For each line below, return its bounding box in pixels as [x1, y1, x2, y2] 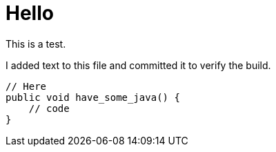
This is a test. [6, 37, 66, 50]
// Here [6, 80, 47, 92]
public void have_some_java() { [6, 91, 180, 103]
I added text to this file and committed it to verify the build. [6, 59, 271, 71]
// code [28, 102, 70, 114]
